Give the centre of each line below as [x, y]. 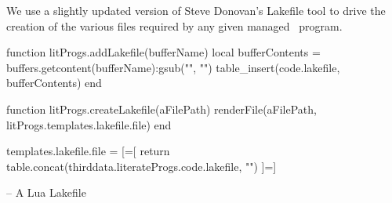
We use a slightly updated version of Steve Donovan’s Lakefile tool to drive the [196, 10]
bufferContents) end [54, 83]
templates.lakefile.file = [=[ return [88, 151]
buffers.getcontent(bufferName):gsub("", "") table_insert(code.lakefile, [173, 67]
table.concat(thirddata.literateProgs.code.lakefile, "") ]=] [142, 166]
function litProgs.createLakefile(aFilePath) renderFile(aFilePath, [162, 109]
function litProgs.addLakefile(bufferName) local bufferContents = [163, 52]
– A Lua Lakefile [46, 192]
